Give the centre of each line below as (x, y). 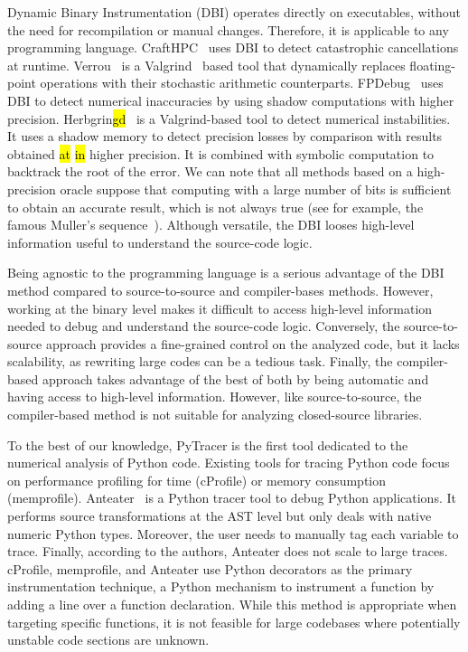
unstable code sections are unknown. (108, 640)
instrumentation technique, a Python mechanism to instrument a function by (221, 586)
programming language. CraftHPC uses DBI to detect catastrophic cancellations (233, 47)
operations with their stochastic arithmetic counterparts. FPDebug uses (242, 83)
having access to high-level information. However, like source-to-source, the (215, 397)
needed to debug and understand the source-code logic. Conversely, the (204, 326)
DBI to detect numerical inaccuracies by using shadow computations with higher (231, 100)
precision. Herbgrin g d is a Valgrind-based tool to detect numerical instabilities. (229, 118)
